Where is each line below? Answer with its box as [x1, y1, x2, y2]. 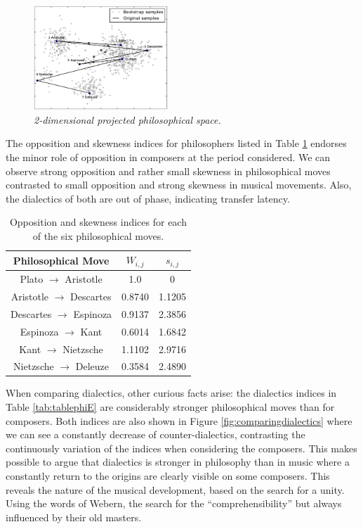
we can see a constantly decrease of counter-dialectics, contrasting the [6, 427, 305, 442]
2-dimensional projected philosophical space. [34, 112, 221, 127]
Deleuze [75, 359, 110, 374]
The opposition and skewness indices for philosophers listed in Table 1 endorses [6, 136, 347, 151]
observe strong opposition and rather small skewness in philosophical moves [6, 163, 331, 178]
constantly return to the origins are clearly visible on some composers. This [6, 469, 330, 483]
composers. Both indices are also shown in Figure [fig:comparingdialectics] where [6, 413, 352, 428]
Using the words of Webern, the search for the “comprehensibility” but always [6, 496, 342, 511]
